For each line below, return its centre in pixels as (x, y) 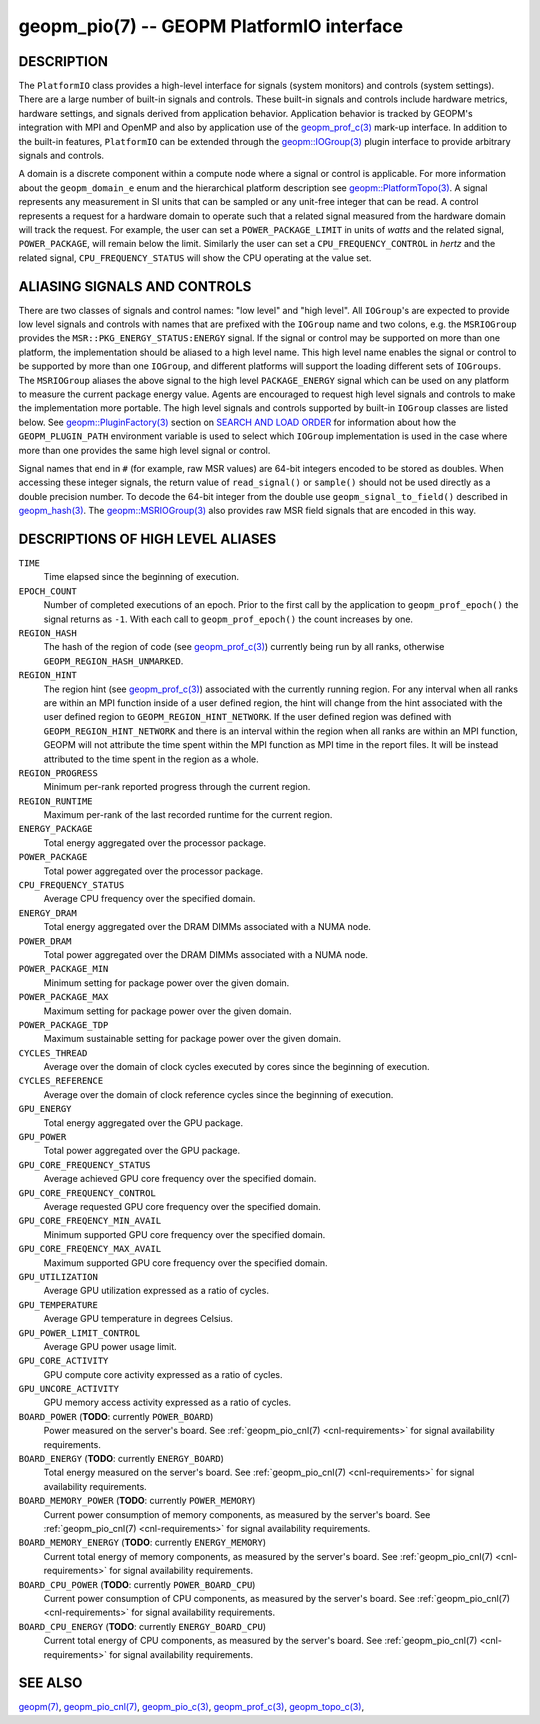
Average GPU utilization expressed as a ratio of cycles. (156, 1291)
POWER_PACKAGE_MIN (63, 969)
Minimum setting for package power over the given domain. (166, 982)
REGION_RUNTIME (56, 801)
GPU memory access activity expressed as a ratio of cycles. (167, 1402)
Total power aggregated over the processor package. (153, 871)
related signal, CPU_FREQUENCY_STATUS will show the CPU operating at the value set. (195, 257)
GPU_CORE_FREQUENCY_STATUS (84, 1164)
